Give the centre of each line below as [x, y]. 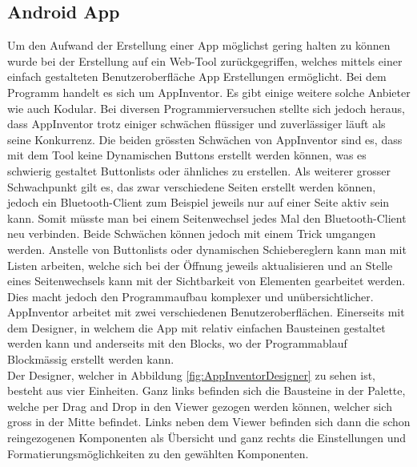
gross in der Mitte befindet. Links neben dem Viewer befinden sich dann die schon [209, 422]
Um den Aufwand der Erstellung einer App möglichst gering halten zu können [199, 45]
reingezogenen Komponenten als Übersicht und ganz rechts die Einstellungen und [207, 438]
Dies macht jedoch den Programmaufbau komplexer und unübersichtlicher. [190, 296]
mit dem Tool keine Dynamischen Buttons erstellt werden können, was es [187, 155]
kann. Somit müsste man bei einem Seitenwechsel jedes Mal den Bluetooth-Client [207, 217]
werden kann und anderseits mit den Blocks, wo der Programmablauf [177, 343]
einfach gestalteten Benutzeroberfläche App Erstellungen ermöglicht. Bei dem [197, 76]
